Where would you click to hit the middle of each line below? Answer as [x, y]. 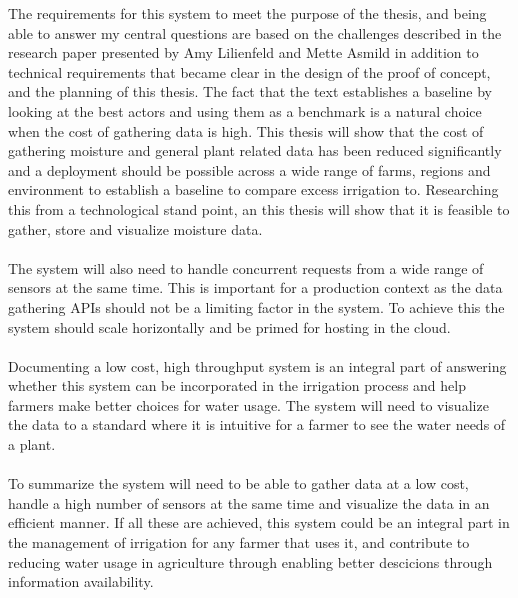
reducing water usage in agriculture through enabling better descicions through [250, 561]
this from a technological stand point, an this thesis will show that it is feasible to [259, 208]
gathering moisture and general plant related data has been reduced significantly [255, 150]
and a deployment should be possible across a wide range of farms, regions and [249, 169]
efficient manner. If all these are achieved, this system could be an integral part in [259, 522]
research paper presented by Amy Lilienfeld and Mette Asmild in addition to [243, 52]
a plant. [32, 444]
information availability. [81, 581]
